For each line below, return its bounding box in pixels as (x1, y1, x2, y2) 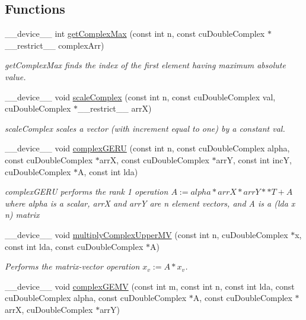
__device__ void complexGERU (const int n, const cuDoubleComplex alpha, (5, 142, 290, 154)
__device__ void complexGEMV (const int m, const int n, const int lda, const (5, 280, 295, 292)
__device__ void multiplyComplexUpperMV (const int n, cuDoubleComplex (5, 228, 288, 240)
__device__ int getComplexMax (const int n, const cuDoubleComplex (5, 27, 265, 40)
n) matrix (5, 208, 40, 221)
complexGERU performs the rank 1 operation (5, 185, 168, 198)
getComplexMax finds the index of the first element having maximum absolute (5, 59, 286, 71)
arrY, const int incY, (216, 153, 292, 166)
